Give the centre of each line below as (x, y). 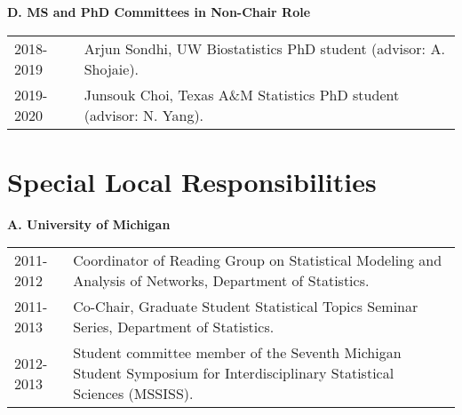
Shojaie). (112, 68)
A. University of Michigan (89, 223)
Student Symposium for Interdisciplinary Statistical (234, 373)
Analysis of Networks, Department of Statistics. (221, 281)
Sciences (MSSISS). (133, 394)
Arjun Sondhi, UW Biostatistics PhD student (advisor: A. (264, 48)
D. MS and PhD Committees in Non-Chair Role (159, 12)
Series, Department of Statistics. (174, 327)
